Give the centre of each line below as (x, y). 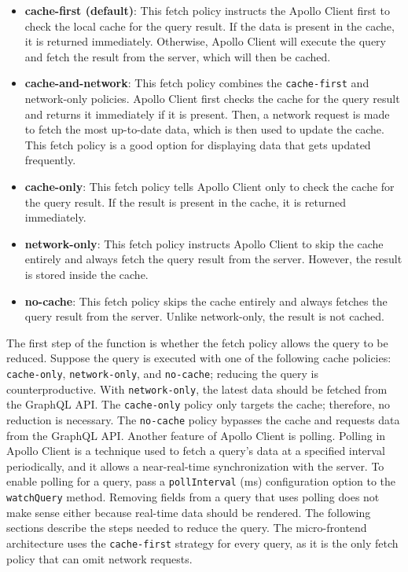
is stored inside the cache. (86, 274)
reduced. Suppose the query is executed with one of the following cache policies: (199, 358)
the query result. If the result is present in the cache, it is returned (185, 202)
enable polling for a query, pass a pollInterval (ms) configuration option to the (201, 481)
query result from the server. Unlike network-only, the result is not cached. (204, 316)
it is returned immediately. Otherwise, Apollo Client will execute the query (205, 41)
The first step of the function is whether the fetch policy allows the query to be (197, 342)
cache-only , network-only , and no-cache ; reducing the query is (162, 373)
